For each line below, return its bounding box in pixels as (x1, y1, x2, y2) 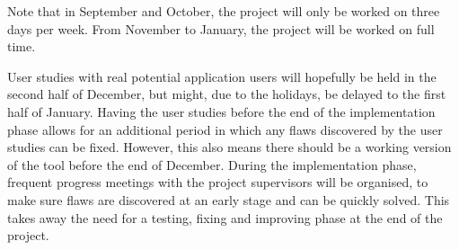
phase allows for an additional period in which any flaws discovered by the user (7, 120, 443, 138)
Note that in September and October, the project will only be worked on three (7, 2, 440, 20)
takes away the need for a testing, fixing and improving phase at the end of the (7, 208, 443, 227)
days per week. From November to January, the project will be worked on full (7, 19, 435, 38)
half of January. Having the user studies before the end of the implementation (7, 102, 436, 121)
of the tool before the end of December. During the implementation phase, (7, 155, 417, 174)
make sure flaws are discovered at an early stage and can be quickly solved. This (7, 190, 450, 209)
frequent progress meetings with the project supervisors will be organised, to (7, 173, 428, 192)
